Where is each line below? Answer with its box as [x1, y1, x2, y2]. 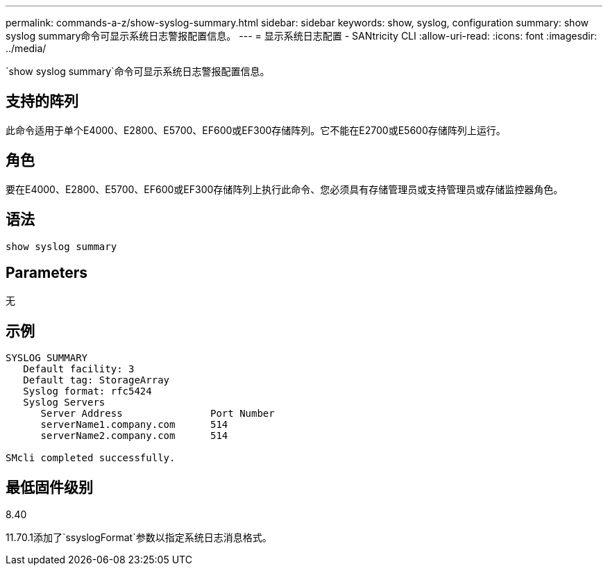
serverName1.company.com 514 [40, 419, 228, 431]
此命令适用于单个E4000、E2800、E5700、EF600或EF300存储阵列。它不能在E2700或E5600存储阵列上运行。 [6, 124, 506, 136]
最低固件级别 [6, 478, 93, 496]
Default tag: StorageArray [23, 374, 170, 386]
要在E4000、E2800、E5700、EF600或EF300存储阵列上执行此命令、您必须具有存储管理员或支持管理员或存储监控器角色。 [6, 183, 564, 195]
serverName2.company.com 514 [40, 430, 228, 442]
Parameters [6, 263, 87, 281]
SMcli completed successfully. [6, 452, 176, 464]
